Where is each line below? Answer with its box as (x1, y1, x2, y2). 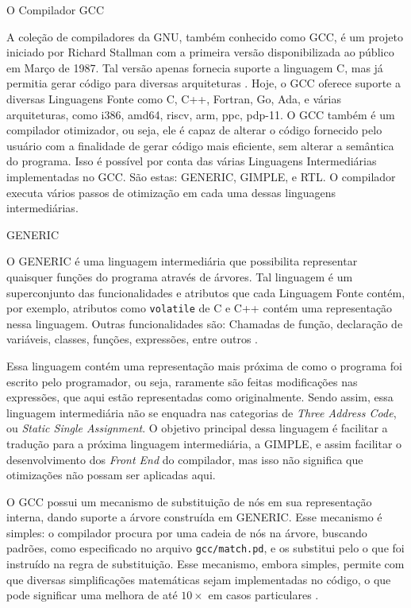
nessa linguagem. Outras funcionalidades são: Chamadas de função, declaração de (6, 315, 403, 331)
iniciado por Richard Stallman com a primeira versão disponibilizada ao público (6, 44, 394, 60)
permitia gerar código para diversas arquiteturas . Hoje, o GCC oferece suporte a (6, 75, 401, 91)
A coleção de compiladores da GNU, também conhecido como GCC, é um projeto (6, 28, 404, 45)
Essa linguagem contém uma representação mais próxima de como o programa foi (6, 357, 402, 374)
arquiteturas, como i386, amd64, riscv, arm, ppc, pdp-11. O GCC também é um (6, 106, 395, 122)
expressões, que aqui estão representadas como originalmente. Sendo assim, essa (6, 389, 394, 405)
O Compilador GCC (6, 2, 105, 17)
